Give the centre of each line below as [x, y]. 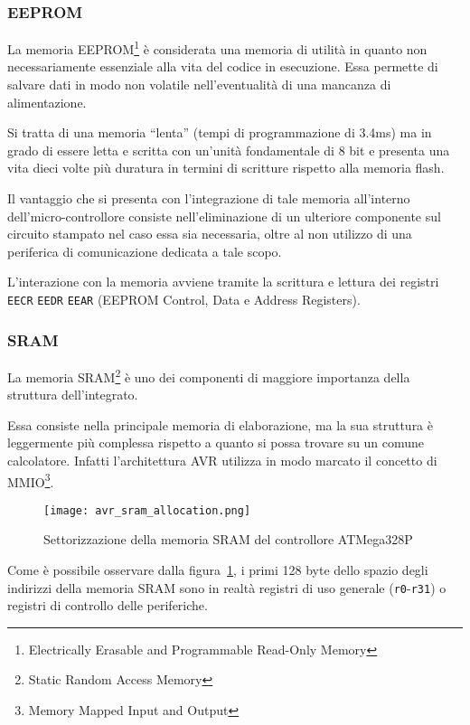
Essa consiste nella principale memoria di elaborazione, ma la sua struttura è [221, 424]
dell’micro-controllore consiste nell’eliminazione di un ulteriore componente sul [224, 216]
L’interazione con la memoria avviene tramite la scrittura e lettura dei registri [223, 282]
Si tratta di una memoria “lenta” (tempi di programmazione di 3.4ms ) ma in [220, 132]
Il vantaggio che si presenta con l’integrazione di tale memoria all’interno [209, 198]
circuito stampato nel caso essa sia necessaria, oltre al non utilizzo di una [210, 234]
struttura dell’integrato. [73, 395]
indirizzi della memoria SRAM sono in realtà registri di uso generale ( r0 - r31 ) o [227, 587]
